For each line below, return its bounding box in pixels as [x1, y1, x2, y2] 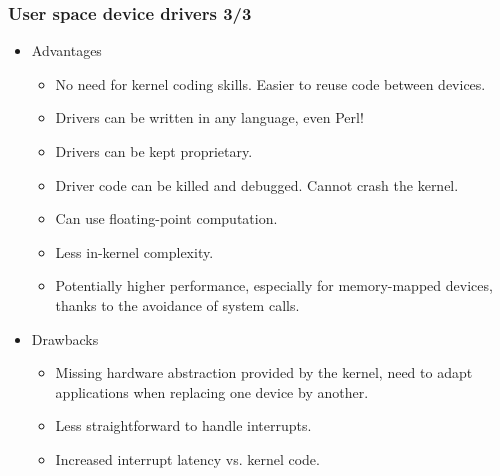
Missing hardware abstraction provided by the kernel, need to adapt [55, 362, 473, 383]
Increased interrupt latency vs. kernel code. [55, 448, 320, 469]
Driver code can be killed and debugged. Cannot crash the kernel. [55, 174, 459, 195]
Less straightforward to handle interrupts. [55, 415, 312, 436]
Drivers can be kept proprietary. [55, 141, 253, 161]
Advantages [31, 40, 102, 61]
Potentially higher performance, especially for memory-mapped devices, [55, 275, 493, 296]
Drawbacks [31, 328, 99, 349]
